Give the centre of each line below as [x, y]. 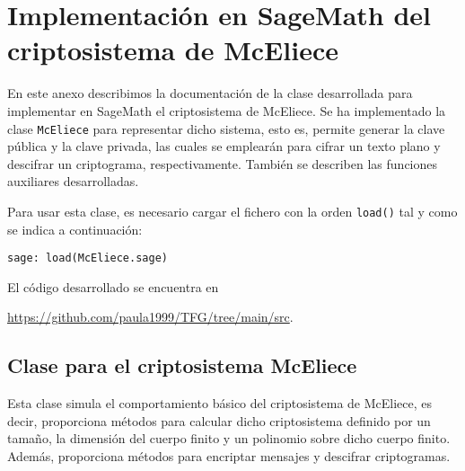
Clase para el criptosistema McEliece [182, 365]
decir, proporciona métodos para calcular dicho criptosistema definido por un [219, 420]
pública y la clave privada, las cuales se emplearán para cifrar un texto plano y [224, 146]
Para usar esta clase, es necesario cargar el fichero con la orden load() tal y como [232, 211]
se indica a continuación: [75, 229]
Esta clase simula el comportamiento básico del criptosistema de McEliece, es [220, 403]
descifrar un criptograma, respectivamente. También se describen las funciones [223, 163]
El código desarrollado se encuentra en [113, 286]
